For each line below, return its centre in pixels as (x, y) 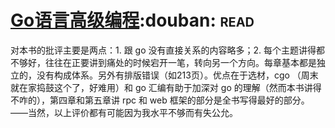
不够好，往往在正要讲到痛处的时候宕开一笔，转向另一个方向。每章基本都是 (163, 62)
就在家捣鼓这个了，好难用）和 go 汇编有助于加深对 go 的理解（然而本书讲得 (166, 87)
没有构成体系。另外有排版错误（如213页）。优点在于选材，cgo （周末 (177, 75)
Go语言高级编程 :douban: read (132, 20)
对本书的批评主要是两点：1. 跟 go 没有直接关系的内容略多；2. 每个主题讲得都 (168, 50)
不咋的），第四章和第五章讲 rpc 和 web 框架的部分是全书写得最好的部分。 (160, 100)
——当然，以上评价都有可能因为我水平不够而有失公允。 (124, 112)
